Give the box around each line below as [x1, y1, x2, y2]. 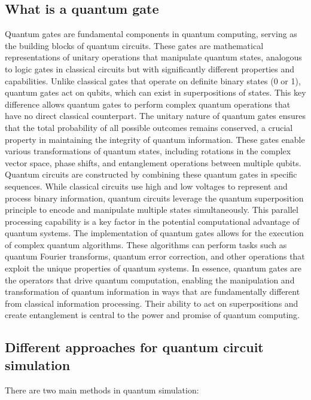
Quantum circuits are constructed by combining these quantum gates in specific [5, 168, 297, 181]
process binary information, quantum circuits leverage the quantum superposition [5, 191, 304, 204]
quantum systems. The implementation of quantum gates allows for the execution [5, 227, 304, 239]
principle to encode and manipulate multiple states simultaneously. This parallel [5, 203, 298, 216]
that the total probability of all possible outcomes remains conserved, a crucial [5, 121, 293, 133]
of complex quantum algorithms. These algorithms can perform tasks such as [5, 238, 287, 251]
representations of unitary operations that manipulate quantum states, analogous [5, 51, 302, 63]
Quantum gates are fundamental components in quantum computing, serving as [5, 28, 297, 40]
